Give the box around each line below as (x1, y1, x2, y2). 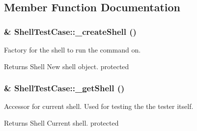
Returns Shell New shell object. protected (4, 61, 129, 71)
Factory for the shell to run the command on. (4, 45, 141, 54)
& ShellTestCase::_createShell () (4, 25, 137, 37)
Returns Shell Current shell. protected (4, 118, 119, 128)
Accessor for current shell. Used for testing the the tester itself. (4, 101, 194, 111)
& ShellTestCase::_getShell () (4, 82, 125, 94)
